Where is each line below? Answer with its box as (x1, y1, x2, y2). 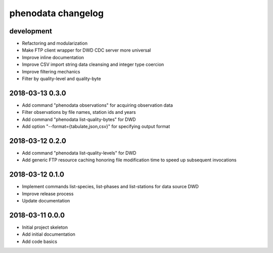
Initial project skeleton (22, 224, 68, 230)
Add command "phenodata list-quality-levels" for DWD (22, 150, 136, 156)
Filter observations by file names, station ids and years (22, 109, 136, 115)
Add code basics (22, 238, 58, 244)
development (9, 27, 53, 35)
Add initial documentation (22, 231, 76, 237)
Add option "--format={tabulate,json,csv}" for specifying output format (22, 123, 170, 130)
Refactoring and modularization (22, 40, 88, 47)
